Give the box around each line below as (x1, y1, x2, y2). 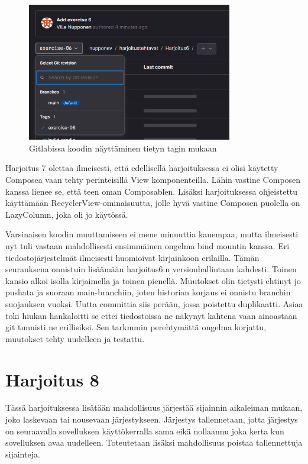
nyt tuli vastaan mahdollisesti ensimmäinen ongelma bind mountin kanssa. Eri (5, 240, 290, 252)
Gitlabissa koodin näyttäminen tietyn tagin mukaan (29, 141, 217, 154)
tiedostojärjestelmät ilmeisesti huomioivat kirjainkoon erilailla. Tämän (5, 251, 260, 263)
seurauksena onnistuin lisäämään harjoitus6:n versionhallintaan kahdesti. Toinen (5, 263, 297, 275)
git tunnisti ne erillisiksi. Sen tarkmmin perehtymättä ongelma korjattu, (5, 321, 267, 333)
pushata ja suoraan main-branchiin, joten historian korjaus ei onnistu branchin (5, 286, 291, 298)
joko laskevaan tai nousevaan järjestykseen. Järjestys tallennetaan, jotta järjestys (5, 413, 298, 426)
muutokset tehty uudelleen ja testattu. (5, 332, 145, 344)
